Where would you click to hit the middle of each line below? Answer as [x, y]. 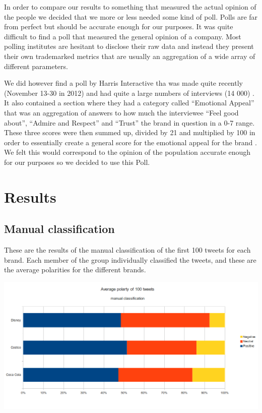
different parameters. [36, 66]
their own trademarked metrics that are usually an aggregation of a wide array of [130, 56]
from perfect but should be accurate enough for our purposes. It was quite [119, 26]
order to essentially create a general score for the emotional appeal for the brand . [130, 142]
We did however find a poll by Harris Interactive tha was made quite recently [123, 83]
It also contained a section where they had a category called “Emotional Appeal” [129, 103]
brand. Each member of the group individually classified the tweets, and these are [130, 259]
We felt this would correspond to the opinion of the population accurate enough [127, 152]
